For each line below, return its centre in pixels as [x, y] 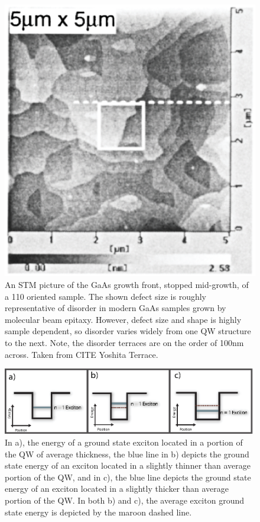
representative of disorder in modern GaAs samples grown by [116, 308]
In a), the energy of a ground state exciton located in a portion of [124, 442]
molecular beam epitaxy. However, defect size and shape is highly [123, 319]
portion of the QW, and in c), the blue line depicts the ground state [128, 477]
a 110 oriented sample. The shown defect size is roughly [106, 296]
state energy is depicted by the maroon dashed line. [98, 512]
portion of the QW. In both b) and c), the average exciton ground [124, 500]
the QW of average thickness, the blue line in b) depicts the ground [127, 454]
